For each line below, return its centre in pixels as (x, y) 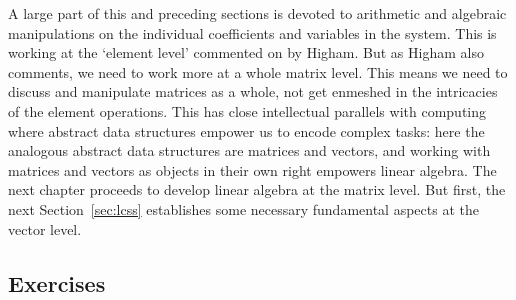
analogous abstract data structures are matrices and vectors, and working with (249, 150)
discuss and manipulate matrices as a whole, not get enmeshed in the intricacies (253, 91)
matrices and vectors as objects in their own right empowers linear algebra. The (252, 169)
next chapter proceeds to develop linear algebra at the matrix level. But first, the (257, 189)
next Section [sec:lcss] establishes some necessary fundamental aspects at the (243, 208)
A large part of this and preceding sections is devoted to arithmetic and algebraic (257, 13)
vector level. (45, 228)
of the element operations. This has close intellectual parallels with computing (247, 110)
